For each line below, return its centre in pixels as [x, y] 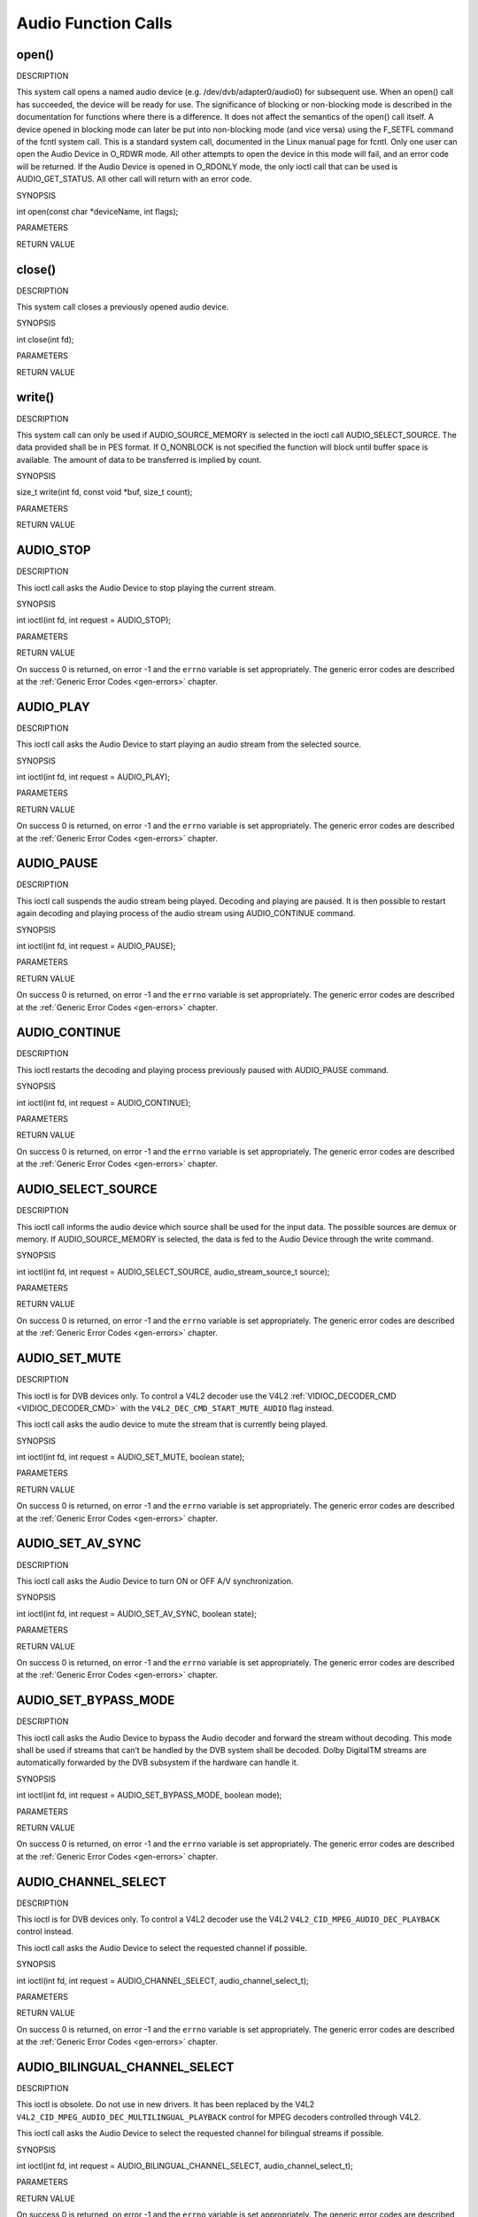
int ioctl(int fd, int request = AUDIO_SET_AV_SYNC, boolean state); [136, 1613]
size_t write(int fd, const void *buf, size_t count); [104, 492]
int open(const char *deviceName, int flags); [97, 211]
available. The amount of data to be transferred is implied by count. [139, 459]
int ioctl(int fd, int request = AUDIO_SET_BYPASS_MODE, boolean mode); [149, 1795]
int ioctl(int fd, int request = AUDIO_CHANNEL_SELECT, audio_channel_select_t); [162, 1980]
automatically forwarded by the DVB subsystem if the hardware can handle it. [158, 1763]
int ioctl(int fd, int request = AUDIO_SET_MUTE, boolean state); [131, 1457]
